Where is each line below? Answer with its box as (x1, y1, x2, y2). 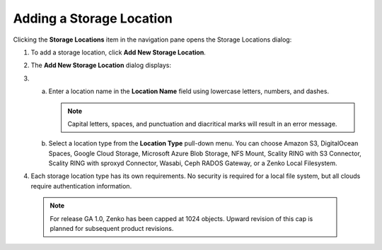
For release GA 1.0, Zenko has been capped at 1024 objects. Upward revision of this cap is (50, 214, 313, 222)
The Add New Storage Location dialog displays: (30, 61, 172, 70)
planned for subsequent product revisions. (50, 225, 174, 233)
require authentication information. (30, 181, 132, 190)
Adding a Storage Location (13, 11, 173, 26)
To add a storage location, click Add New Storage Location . (30, 48, 207, 56)
